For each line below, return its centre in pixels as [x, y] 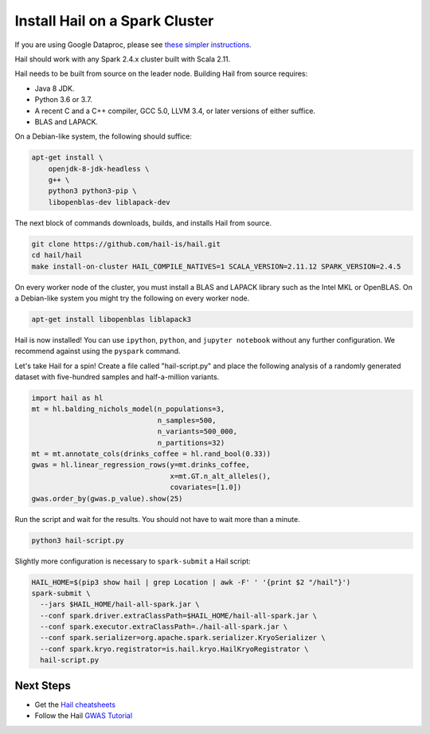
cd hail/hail [57, 255]
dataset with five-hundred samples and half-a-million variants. [117, 377]
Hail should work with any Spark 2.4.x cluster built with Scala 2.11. [123, 59]
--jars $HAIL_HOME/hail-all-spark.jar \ [120, 604]
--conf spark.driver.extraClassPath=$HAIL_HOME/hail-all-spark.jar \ [179, 615]
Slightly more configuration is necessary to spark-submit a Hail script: [133, 561]
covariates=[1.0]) [206, 487]
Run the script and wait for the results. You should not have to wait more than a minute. [157, 519]
